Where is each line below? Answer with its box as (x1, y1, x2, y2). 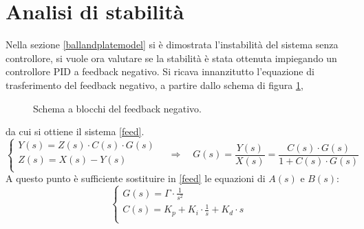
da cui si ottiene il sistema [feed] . (6, 124, 144, 139)
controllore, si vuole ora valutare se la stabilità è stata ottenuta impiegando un (6, 50, 337, 65)
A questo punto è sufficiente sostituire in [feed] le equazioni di (6, 171, 266, 186)
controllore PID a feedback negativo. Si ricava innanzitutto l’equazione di (6, 64, 314, 79)
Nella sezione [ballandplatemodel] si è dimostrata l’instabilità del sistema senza (6, 37, 339, 52)
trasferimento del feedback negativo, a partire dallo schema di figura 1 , (6, 77, 303, 92)
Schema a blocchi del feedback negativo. (33, 101, 202, 115)
